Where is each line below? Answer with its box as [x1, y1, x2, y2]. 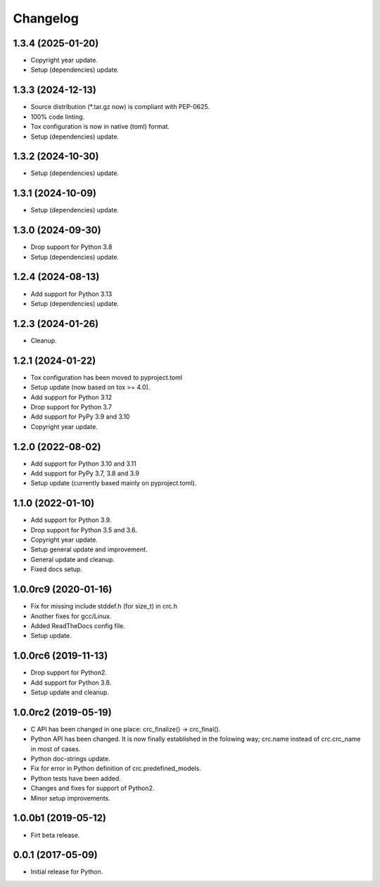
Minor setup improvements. [30, 793, 110, 802]
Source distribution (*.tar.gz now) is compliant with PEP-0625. [30, 103, 210, 111]
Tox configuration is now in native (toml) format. [30, 122, 170, 131]
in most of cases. [30, 744, 81, 753]
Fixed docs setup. [30, 565, 82, 573]
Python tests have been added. [30, 774, 121, 782]
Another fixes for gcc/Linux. [30, 612, 112, 620]
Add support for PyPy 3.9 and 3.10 [30, 412, 130, 421]
